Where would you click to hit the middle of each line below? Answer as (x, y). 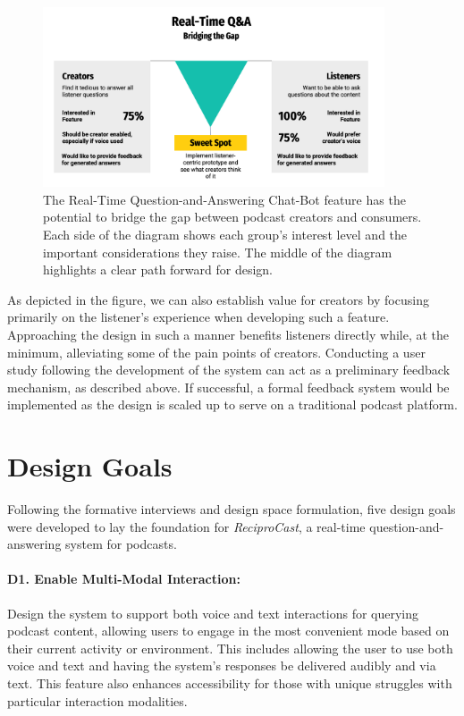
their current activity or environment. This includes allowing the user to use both (230, 648)
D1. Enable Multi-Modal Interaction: (124, 579)
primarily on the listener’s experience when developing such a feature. (198, 317)
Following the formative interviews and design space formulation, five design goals (232, 509)
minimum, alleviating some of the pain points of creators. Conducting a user (216, 352)
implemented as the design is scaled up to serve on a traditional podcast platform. (232, 404)
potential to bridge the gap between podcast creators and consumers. (232, 217)
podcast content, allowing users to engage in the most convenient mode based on (228, 631)
